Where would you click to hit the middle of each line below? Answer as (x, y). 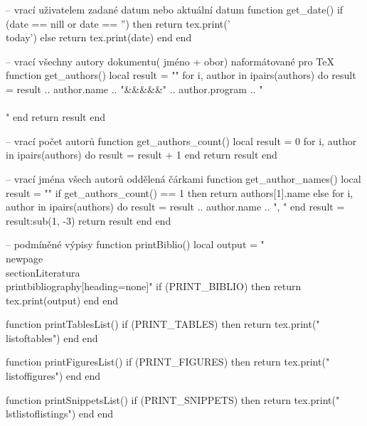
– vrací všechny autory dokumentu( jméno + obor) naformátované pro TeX (170, 61)
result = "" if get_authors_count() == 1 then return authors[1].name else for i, (180, 192)
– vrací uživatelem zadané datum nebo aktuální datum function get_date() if (175, 9)
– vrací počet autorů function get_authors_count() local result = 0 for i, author (181, 140)
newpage (25, 258)
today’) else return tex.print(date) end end (99, 37)
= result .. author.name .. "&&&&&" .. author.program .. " (134, 89)
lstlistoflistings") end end (60, 414)
